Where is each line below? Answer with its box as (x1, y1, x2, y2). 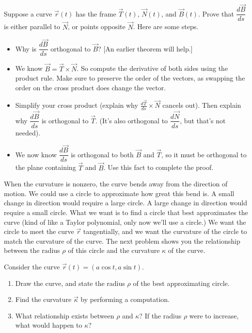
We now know (15, 149, 57, 159)
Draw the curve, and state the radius (15, 278, 125, 288)
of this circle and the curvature (68, 245, 160, 255)
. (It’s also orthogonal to (95, 115, 168, 125)
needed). (15, 127, 41, 137)
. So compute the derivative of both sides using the (77, 63, 228, 73)
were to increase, (189, 310, 239, 320)
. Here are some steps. (133, 21, 199, 32)
